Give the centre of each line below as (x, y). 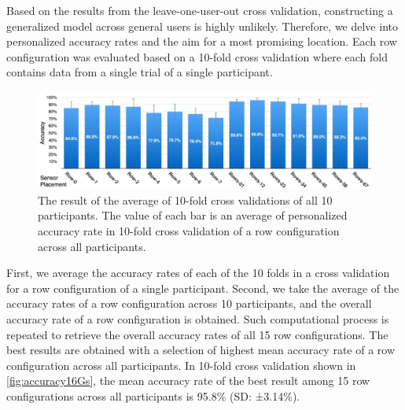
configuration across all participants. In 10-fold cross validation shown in (181, 365)
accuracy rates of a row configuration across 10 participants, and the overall (189, 303)
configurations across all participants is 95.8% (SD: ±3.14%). (153, 396)
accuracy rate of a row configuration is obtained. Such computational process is (198, 319)
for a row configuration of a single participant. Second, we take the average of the (203, 288)
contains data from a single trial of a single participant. (140, 72)
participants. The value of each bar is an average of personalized (193, 215)
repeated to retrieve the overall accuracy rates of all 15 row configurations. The (197, 334)
